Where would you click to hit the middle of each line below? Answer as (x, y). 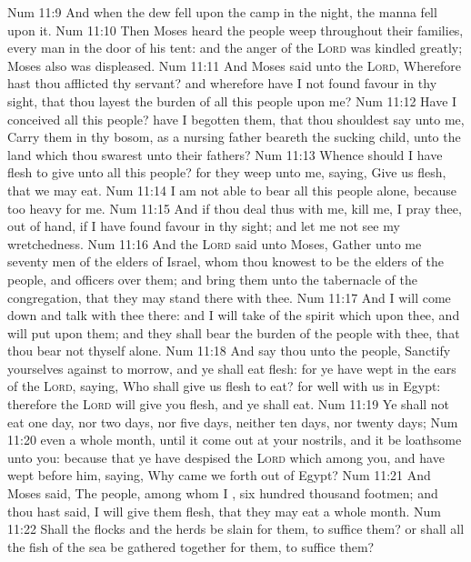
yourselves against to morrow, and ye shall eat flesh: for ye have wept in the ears (232, 368)
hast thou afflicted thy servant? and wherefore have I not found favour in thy (222, 83)
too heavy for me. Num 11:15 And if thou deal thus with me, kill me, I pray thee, (235, 208)
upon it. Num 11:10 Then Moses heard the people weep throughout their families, (235, 30)
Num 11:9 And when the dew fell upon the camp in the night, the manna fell (222, 12)
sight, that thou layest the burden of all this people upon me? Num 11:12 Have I (232, 100)
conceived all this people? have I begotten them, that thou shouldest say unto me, (236, 119)
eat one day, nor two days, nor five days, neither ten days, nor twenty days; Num (233, 421)
